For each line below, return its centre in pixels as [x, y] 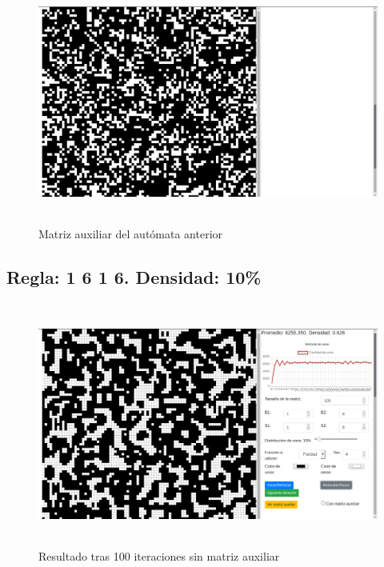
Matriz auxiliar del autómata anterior [131, 233]
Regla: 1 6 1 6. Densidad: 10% [134, 276]
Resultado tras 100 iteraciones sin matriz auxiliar [159, 555]
